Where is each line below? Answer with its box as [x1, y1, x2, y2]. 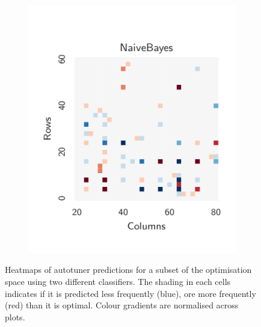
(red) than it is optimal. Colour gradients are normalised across [5, 299, 239, 311]
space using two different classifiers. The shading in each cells [5, 275, 231, 287]
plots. [5, 310, 25, 323]
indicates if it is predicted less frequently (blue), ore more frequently [5, 287, 256, 299]
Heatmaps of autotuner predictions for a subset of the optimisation [5, 263, 252, 276]
